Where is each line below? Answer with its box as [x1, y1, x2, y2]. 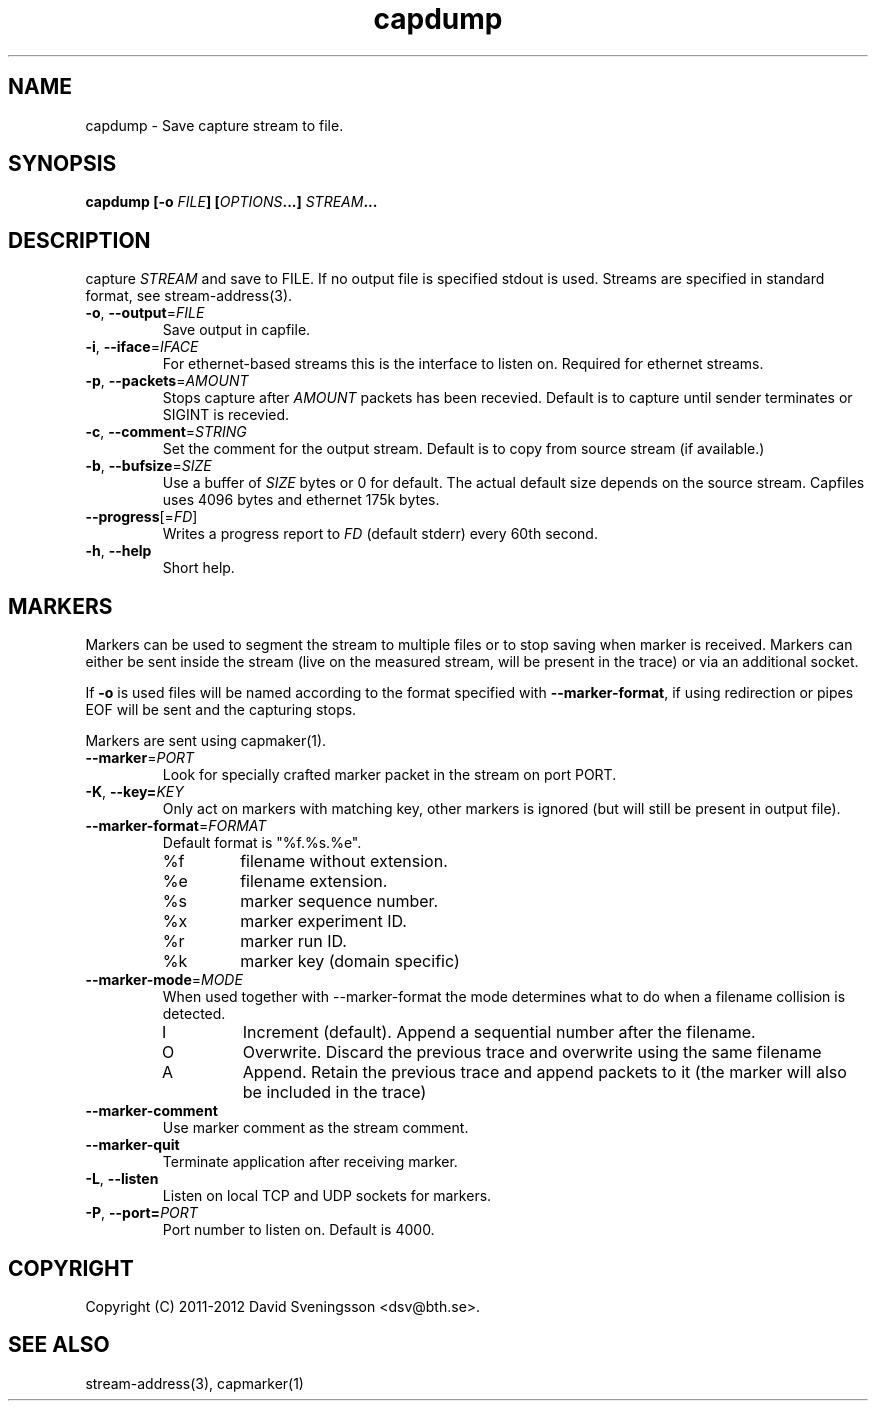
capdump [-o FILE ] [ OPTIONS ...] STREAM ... [85, 193, 378, 211]
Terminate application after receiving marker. [162, 1153, 458, 1171]
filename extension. [240, 871, 388, 892]
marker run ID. [240, 931, 347, 952]
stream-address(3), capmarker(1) [85, 1374, 304, 1392]
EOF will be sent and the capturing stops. [85, 701, 357, 719]
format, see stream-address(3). [85, 287, 293, 305]
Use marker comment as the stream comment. [162, 1119, 469, 1137]
